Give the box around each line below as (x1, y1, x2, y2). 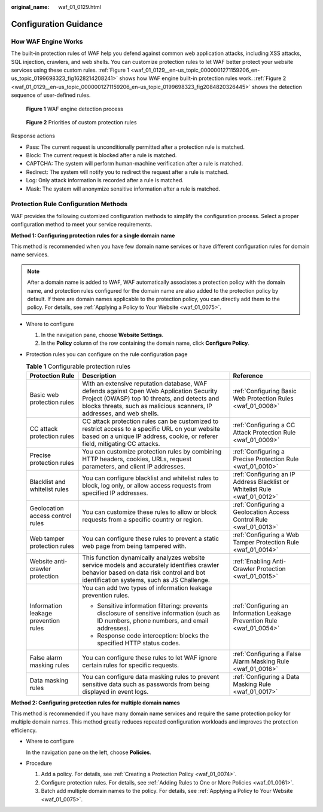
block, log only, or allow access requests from (81, 481, 212, 489)
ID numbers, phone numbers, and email (96, 616, 209, 624)
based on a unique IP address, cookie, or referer (81, 432, 218, 440)
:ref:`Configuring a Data (233, 672, 300, 681)
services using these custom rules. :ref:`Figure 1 (11, 66, 130, 73)
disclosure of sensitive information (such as (96, 609, 220, 617)
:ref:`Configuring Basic (233, 387, 297, 395)
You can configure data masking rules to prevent (81, 672, 220, 681)
